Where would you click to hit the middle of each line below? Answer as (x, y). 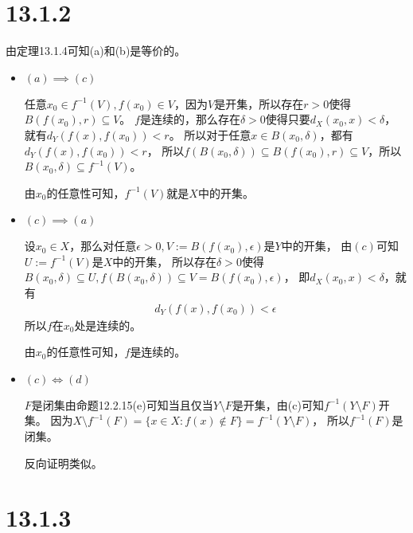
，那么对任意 (103, 246)
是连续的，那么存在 (190, 119)
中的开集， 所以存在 (164, 261)
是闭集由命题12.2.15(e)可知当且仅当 (122, 404)
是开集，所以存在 (259, 103)
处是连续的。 (108, 325)
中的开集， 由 (317, 246)
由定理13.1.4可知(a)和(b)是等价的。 (96, 51)
